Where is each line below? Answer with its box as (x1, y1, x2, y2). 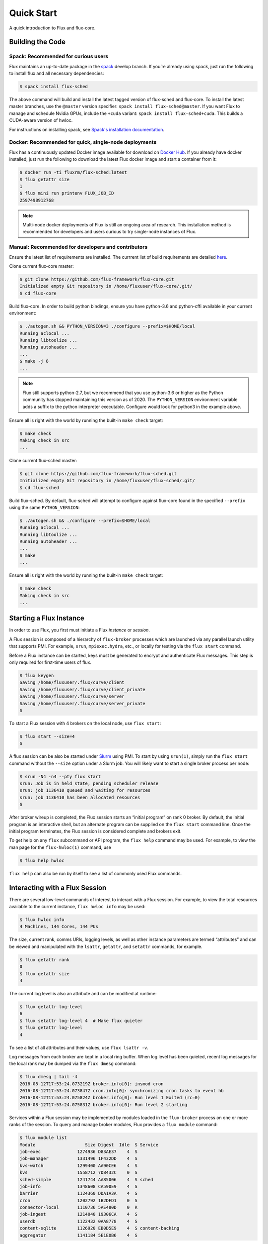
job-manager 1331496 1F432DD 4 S (19, 1156, 137, 1161)
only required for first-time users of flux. (9, 659, 92, 665)
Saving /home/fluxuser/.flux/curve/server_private (19, 701, 146, 706)
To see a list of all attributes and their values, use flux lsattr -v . (9, 1044, 149, 1050)
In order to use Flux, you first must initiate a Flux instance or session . (9, 627, 150, 633)
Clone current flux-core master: (9, 263, 74, 269)
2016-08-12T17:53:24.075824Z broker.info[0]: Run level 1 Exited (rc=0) (19, 1095, 201, 1101)
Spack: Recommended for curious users (9, 53, 109, 60)
